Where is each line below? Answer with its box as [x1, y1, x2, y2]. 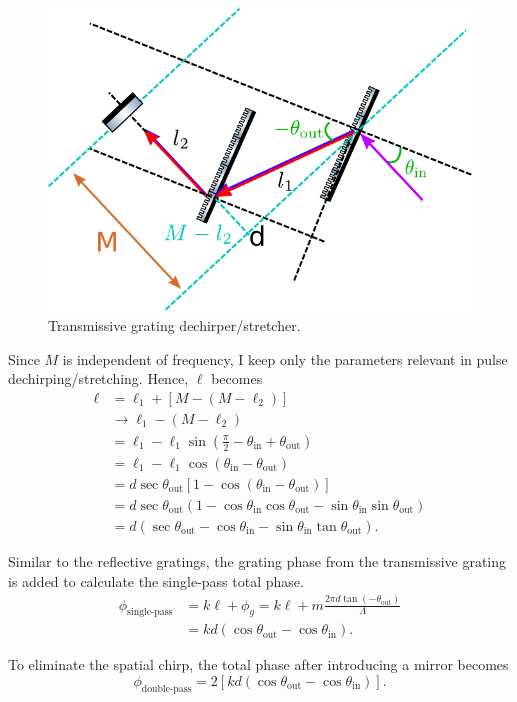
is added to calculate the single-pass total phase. [8, 570, 304, 591]
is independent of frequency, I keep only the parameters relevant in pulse [62, 348, 508, 369]
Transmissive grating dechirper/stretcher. [48, 315, 301, 335]
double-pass [141, 683, 192, 694]
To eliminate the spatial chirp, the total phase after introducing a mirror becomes [8, 654, 509, 675]
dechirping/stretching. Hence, [8, 368, 189, 389]
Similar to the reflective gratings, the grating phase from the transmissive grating [8, 551, 507, 571]
